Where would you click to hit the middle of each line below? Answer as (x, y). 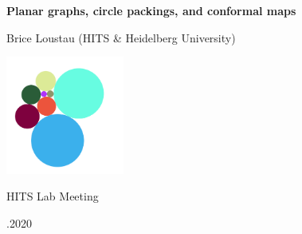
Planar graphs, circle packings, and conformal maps (151, 10)
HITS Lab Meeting (53, 196)
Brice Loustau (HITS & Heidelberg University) (121, 37)
